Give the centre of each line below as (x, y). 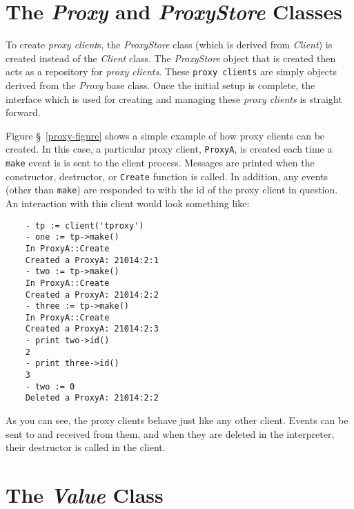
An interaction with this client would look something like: (128, 203)
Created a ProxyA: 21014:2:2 (92, 295)
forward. (23, 112)
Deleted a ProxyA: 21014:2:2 (92, 398)
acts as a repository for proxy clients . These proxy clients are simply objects (171, 71)
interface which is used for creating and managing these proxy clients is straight (174, 98)
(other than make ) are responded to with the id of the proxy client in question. (172, 190)
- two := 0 (50, 386)
